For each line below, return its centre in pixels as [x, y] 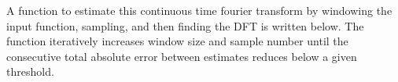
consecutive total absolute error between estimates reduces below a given [182, 56]
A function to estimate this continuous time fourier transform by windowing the [199, 10]
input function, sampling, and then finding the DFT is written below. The [185, 25]
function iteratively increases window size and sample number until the [177, 41]
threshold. [30, 71]
